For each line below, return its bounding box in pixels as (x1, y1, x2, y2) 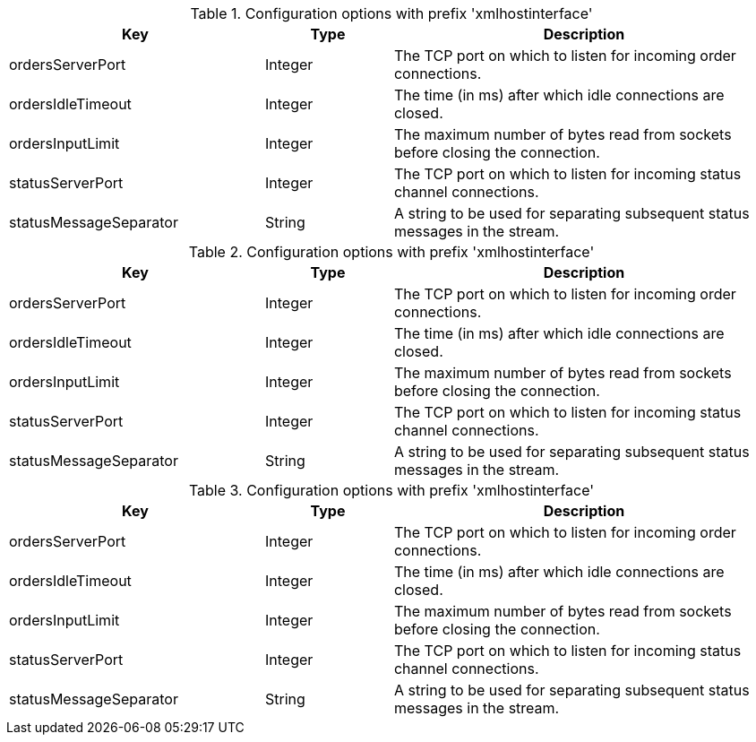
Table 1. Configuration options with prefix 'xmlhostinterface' (190, 4, 593, 22)
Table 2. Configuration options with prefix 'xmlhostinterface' (188, 243, 595, 261)
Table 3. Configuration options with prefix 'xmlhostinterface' (188, 481, 595, 499)
